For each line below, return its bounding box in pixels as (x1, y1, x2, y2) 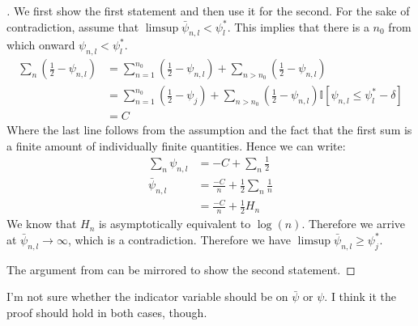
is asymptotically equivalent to (98, 215, 251, 232)
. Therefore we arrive (301, 215, 406, 232)
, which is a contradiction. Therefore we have (67, 231, 292, 248)
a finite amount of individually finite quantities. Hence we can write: (6, 137, 346, 154)
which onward (6, 36, 75, 53)
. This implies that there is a (227, 18, 369, 35)
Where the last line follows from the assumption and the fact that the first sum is (6, 121, 412, 138)
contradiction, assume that (6, 18, 139, 35)
